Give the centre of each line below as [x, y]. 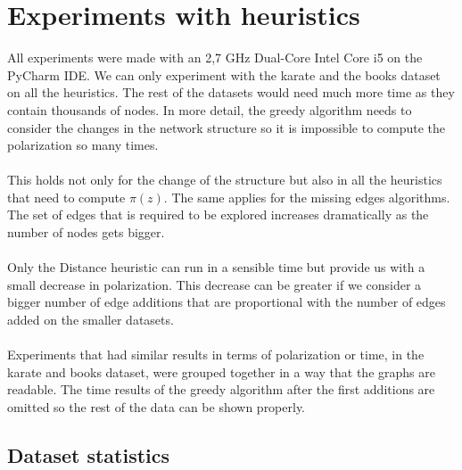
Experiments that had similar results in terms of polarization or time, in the [216, 355]
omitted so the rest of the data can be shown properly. [157, 407]
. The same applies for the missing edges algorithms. [307, 197]
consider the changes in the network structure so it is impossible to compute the [227, 127]
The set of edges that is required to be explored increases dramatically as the [218, 214]
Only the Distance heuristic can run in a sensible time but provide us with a [216, 267]
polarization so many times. [83, 145]
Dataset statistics [89, 454]
